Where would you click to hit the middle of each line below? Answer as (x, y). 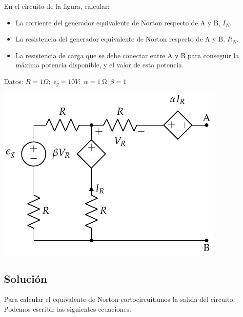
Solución (26, 279)
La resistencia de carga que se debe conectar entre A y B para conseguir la (127, 55)
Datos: (14, 81)
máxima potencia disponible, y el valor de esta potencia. (100, 65)
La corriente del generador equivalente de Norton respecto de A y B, (118, 22)
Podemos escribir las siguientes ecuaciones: (68, 308)
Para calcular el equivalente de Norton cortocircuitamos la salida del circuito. (120, 299)
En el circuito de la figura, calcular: (57, 6)
